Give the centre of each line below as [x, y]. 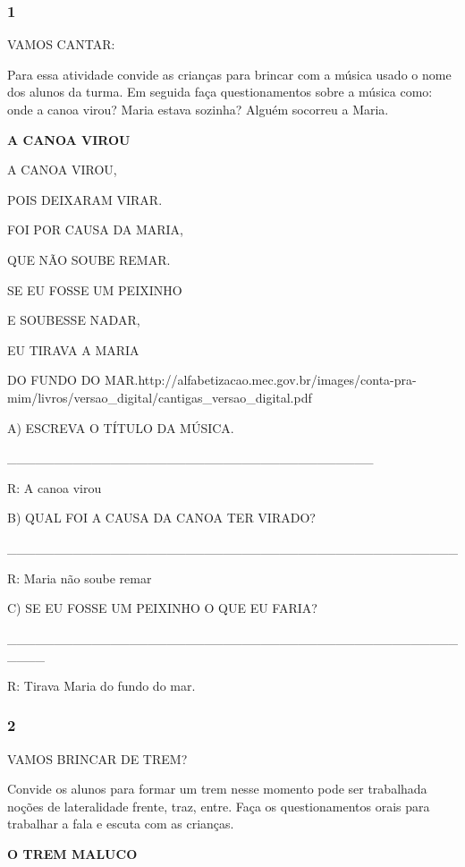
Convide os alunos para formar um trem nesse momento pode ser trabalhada [217, 789]
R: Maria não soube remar [80, 578]
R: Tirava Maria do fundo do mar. [101, 685]
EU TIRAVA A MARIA [73, 349]
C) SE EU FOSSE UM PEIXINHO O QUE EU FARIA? [162, 608]
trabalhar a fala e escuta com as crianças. [121, 824]
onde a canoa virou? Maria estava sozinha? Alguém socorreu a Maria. [198, 109]
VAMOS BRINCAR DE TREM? [97, 758]
